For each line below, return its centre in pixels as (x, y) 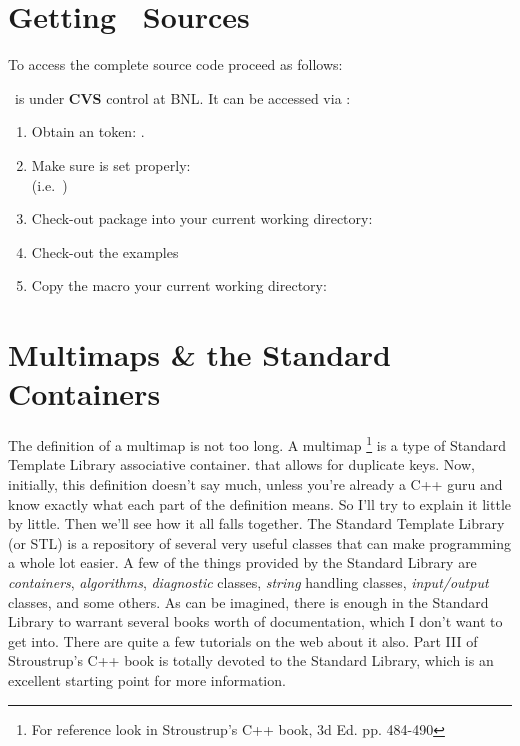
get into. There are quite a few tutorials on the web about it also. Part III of (243, 640)
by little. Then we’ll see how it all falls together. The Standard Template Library (256, 523)
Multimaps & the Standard (199, 354)
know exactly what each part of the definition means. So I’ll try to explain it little (260, 503)
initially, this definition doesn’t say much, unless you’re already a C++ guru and (255, 484)
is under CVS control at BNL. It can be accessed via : (182, 97)
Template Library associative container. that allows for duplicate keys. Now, (241, 464)
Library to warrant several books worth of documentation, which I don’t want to (255, 621)
